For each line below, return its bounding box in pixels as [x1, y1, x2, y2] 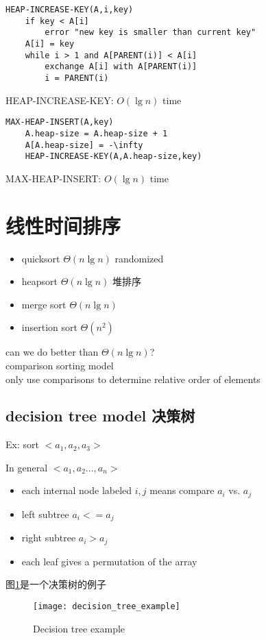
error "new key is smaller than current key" [45, 27, 256, 38]
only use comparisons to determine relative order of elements [5, 371, 261, 386]
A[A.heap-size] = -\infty [25, 140, 143, 150]
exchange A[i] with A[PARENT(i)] [45, 62, 197, 72]
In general [5, 460, 48, 474]
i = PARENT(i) [45, 73, 109, 83]
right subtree [21, 530, 76, 545]
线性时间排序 [5, 211, 121, 239]
